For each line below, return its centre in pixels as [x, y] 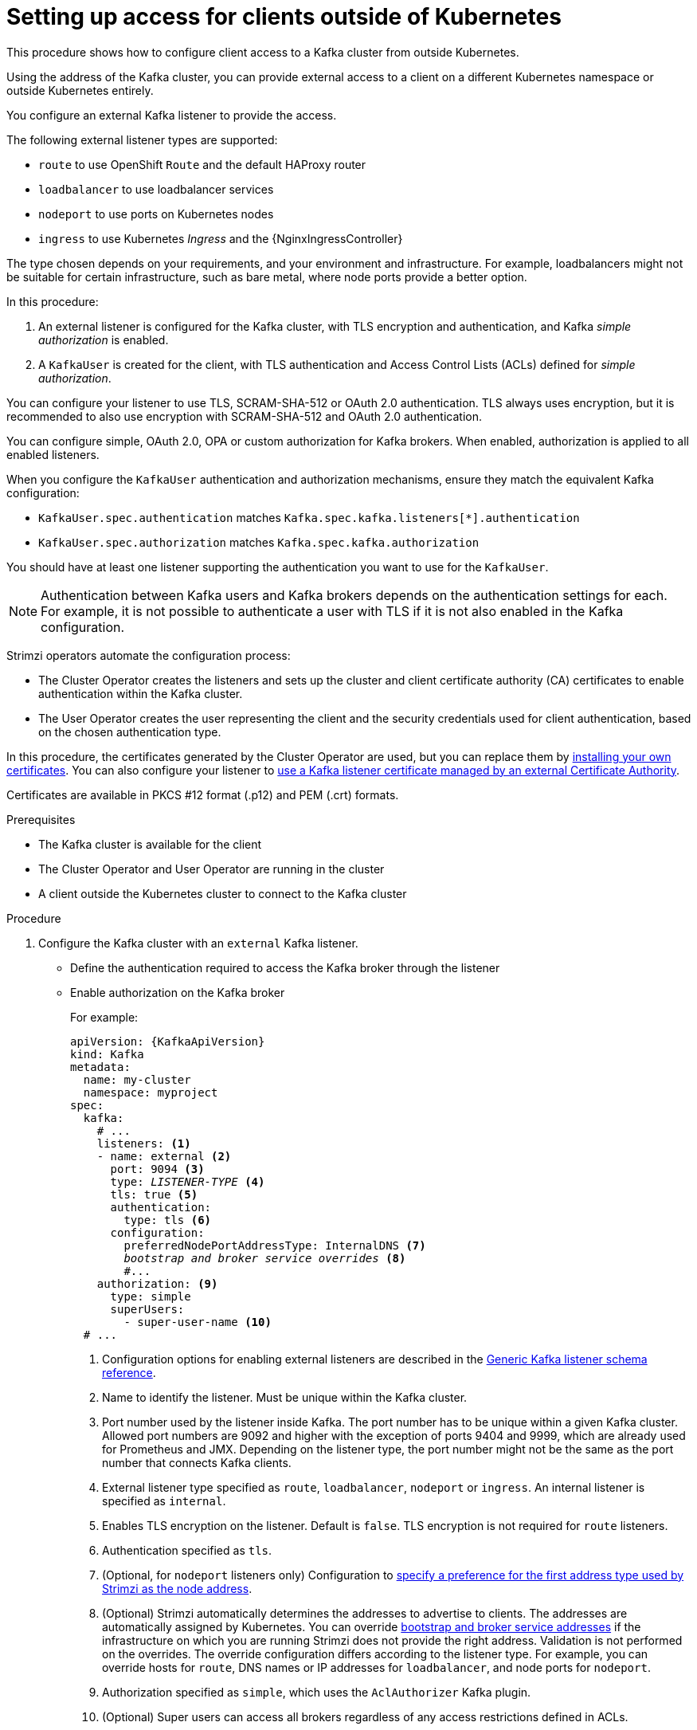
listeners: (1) [144, 1143]
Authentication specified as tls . [187, 1550]
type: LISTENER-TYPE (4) [188, 1181]
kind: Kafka [107, 1054]
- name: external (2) [164, 1156]
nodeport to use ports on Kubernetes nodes [156, 214]
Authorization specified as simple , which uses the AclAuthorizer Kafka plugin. [317, 1692]
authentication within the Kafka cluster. [141, 693]
